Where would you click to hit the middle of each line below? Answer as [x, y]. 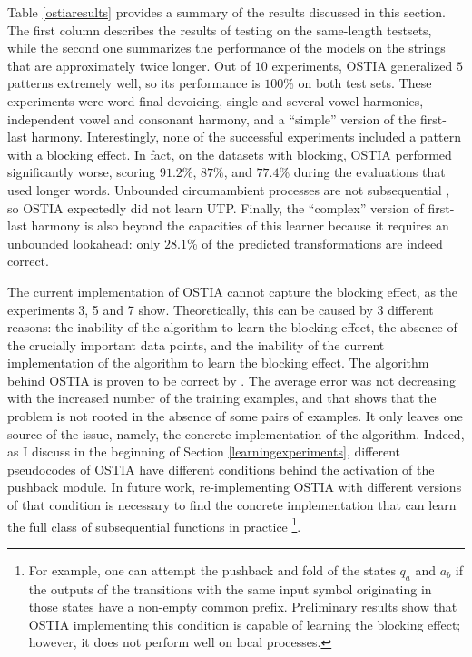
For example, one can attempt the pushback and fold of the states [212, 569]
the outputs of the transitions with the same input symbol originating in [230, 588]
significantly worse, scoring [82, 172]
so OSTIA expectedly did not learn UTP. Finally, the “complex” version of [216, 207]
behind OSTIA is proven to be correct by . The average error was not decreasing [232, 380]
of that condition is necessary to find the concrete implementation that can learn [232, 505]
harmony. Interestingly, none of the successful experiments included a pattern [246, 137]
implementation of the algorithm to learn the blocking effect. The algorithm [218, 363]
